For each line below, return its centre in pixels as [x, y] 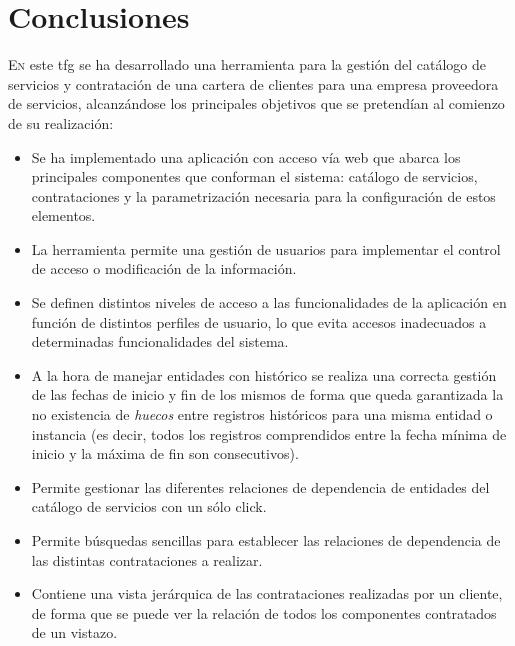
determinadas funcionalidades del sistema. [160, 341]
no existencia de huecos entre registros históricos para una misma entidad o [262, 414]
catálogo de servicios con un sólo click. [149, 506]
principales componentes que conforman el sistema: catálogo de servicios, [254, 176]
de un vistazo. [74, 632]
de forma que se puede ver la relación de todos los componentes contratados [264, 612]
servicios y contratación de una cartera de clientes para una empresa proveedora [253, 83]
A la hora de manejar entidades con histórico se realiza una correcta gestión [264, 374]
